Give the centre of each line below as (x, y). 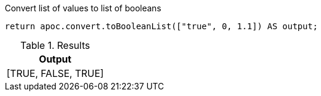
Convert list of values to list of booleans (83, 8)
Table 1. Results (55, 45)
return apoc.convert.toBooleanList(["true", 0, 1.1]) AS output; (161, 26)
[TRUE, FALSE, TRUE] (55, 73)
